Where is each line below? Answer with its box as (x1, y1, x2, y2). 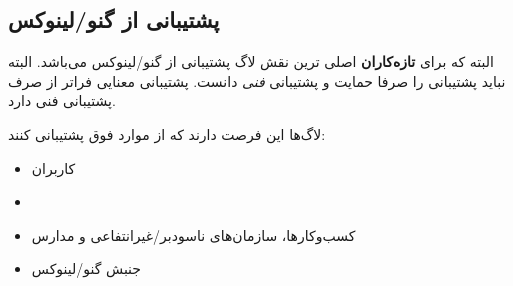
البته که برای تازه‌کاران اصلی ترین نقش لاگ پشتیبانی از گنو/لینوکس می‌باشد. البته (8, 51, 494, 72)
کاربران (31, 157, 76, 178)
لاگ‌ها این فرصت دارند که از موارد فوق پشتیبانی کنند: (8, 123, 326, 144)
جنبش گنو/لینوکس (31, 258, 141, 279)
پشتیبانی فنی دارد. (8, 90, 116, 111)
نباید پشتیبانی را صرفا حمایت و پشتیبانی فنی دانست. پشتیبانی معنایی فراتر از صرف (8, 70, 506, 91)
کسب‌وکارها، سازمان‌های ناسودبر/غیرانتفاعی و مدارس (31, 224, 356, 245)
